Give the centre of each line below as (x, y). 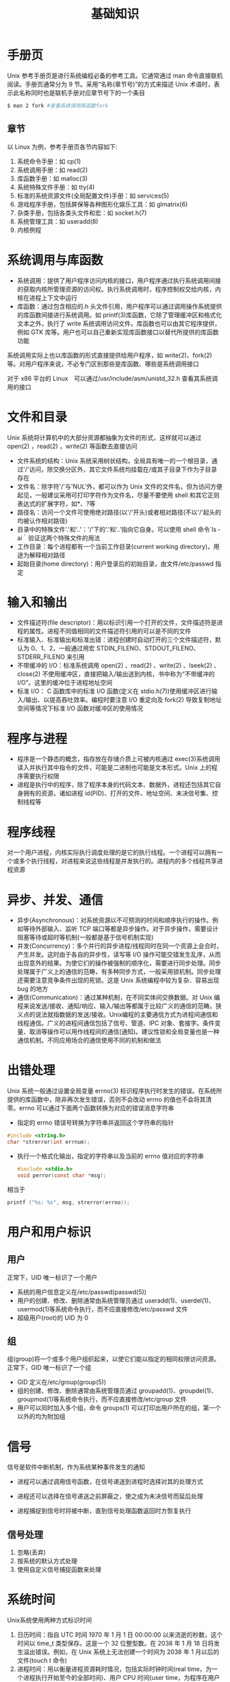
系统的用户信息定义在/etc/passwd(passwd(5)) (82, 1292)
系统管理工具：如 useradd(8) (57, 221)
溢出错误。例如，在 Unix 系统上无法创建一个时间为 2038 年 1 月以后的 (121, 1652)
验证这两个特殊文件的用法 (64, 538)
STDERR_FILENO (41, 657)
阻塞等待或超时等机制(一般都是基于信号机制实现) (85, 937)
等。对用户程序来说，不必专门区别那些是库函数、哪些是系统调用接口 (103, 364)
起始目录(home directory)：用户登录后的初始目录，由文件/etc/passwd (115, 563)
